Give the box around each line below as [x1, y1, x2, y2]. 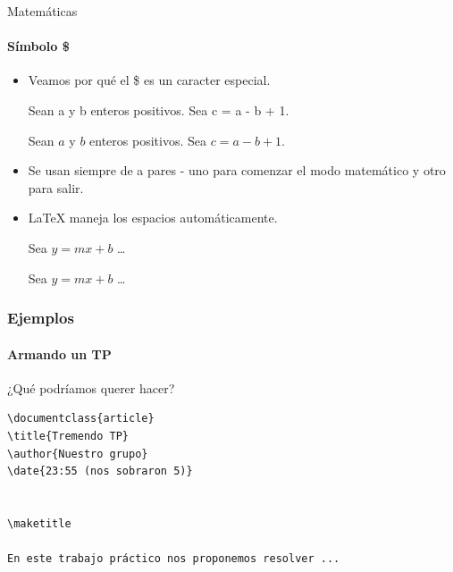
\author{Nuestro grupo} [7, 447, 148, 460]
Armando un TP [7, 344, 112, 363]
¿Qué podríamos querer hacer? [7, 378, 175, 397]
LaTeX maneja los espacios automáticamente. [28, 208, 278, 227]
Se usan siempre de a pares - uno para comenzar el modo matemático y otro [28, 161, 446, 180]
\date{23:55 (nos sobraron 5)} [7, 465, 193, 478]
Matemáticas [7, 2, 78, 20]
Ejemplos [7, 307, 74, 329]
